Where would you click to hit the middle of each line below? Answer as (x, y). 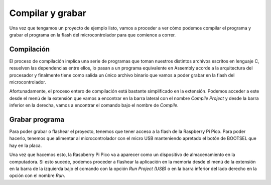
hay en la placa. (26, 145)
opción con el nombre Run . (37, 175)
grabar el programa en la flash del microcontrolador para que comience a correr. (93, 34)
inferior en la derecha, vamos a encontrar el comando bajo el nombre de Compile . (94, 105)
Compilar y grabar (48, 13)
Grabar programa (37, 119)
